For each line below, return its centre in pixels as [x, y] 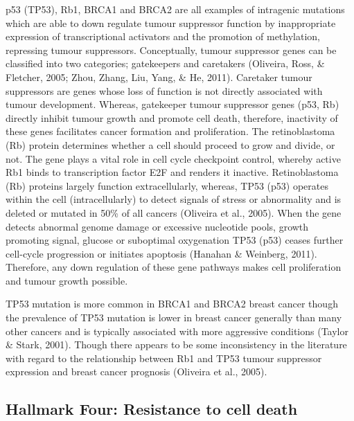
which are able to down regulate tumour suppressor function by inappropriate [171, 23]
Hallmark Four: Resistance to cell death [152, 409]
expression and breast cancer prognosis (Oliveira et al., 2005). [136, 371]
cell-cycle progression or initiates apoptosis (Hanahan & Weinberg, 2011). [161, 253]
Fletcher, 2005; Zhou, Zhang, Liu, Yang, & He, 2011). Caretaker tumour [159, 77]
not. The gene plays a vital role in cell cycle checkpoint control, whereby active [173, 158]
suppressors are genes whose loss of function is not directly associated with [164, 90]
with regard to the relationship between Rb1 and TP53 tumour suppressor [164, 358]
